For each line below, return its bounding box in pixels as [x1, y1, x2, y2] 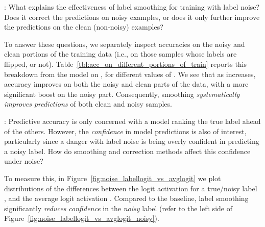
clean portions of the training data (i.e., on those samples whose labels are [4, 48, 237, 59]
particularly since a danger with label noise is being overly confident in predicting [4, 136, 259, 146]
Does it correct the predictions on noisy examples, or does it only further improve [4, 11, 260, 22]
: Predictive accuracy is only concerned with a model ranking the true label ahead [4, 115, 261, 126]
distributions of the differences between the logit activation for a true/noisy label [4, 183, 257, 193]
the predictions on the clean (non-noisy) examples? [4, 21, 163, 32]
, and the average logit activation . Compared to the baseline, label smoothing [4, 193, 249, 204]
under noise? [4, 156, 43, 166]
